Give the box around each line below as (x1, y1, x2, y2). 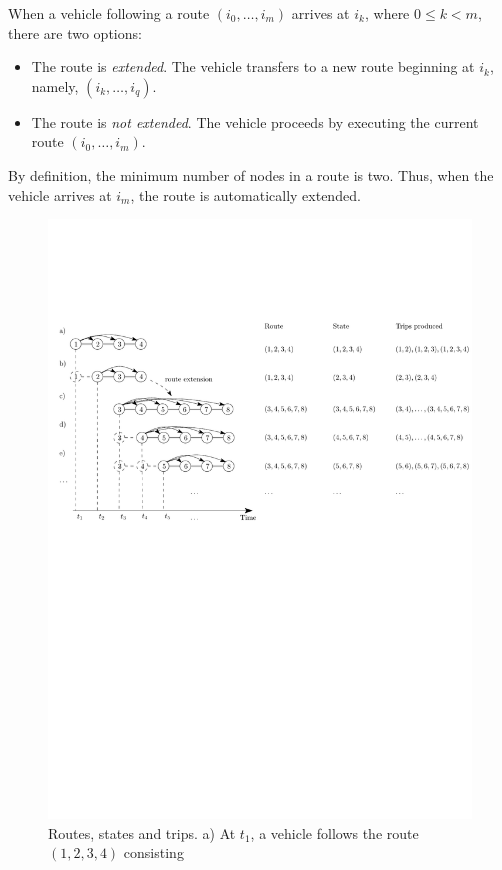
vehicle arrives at (8, 184, 112, 205)
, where (364, 3, 410, 23)
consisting (123, 842, 184, 863)
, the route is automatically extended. (130, 184, 361, 205)
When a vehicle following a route (8, 3, 210, 23)
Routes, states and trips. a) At (48, 822, 236, 843)
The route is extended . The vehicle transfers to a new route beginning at (31, 56, 475, 77)
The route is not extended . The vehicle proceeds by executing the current (31, 111, 479, 132)
